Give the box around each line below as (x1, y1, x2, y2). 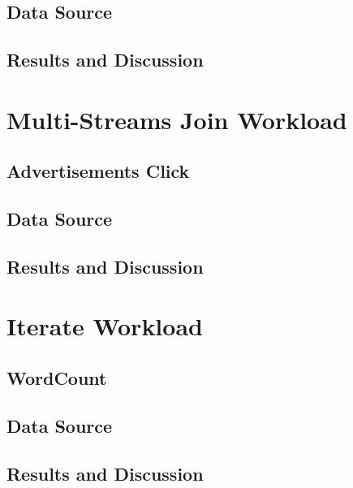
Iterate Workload (6, 309, 203, 343)
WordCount (6, 365, 107, 391)
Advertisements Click (6, 158, 190, 184)
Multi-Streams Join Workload (6, 102, 347, 136)
